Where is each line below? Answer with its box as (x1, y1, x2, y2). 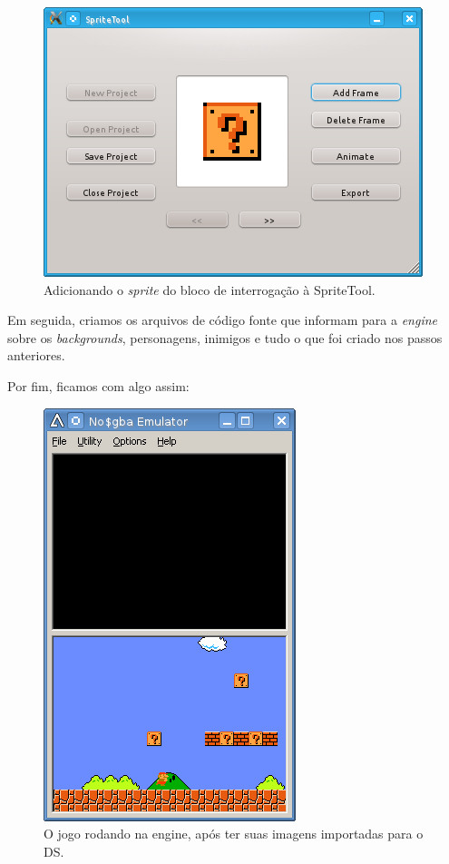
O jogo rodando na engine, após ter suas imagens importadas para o (44, 824, 424, 843)
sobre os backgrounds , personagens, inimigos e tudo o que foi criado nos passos (7, 328, 443, 347)
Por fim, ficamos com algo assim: (7, 376, 190, 395)
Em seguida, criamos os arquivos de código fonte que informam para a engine (7, 310, 438, 329)
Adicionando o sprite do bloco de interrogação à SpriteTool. (44, 280, 376, 299)
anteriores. (7, 346, 65, 365)
